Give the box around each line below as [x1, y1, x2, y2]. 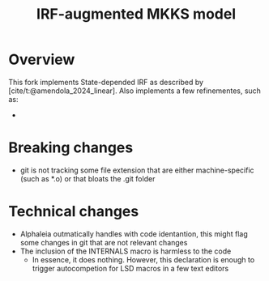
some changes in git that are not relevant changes [19, 237, 188, 247]
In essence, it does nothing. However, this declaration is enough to [32, 254, 255, 264]
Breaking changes [8, 138, 134, 157]
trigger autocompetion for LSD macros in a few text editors [32, 263, 229, 273]
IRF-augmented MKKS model [36, 5, 237, 23]
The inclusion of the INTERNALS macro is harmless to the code [19, 246, 232, 256]
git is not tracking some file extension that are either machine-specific [19, 165, 254, 175]
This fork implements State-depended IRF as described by [8, 77, 204, 87]
